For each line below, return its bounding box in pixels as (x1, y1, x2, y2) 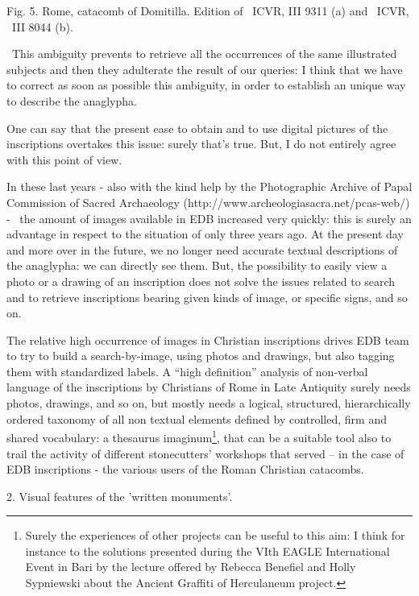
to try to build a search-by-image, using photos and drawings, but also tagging (6, 347, 395, 364)
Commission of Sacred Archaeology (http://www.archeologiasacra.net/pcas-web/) (6, 193, 410, 210)
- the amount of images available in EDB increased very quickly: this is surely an (6, 209, 412, 226)
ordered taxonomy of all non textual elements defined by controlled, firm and (6, 410, 387, 427)
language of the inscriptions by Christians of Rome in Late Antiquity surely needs (6, 379, 411, 395)
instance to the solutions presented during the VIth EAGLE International (25, 542, 390, 559)
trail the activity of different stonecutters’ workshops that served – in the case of (6, 445, 404, 461)
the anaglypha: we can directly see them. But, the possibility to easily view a (6, 257, 388, 274)
